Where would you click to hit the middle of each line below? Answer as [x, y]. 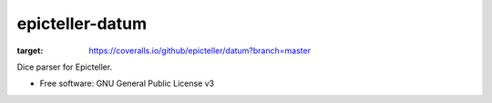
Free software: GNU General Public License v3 [127, 84]
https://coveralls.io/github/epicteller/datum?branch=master [200, 51]
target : [30, 51]
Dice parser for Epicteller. [65, 67]
